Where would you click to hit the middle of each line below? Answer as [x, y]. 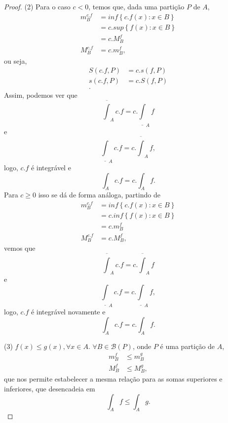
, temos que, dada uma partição [136, 6]
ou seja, [16, 60]
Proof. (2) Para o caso [37, 6]
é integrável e [51, 167]
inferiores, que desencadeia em [50, 388]
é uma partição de [188, 346]
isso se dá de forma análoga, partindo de [99, 195]
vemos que [20, 248]
